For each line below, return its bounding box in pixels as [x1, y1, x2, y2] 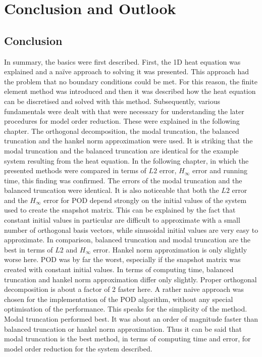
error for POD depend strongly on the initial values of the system [43, 194, 247, 205]
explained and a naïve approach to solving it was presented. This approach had [4, 66, 249, 77]
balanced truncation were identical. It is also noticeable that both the [4, 185, 219, 195]
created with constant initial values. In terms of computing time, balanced [4, 264, 234, 275]
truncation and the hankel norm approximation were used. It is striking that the [4, 135, 253, 146]
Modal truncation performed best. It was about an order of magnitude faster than [4, 314, 258, 324]
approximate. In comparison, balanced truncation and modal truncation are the [4, 234, 250, 245]
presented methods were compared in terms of [4, 165, 146, 176]
